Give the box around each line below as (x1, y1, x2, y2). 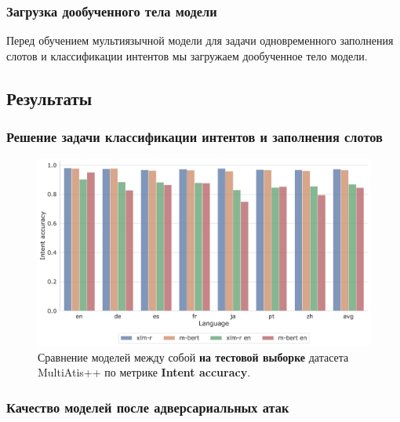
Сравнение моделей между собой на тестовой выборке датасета (38, 348, 349, 365)
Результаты (6, 85, 93, 110)
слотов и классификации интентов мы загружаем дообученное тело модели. (6, 47, 368, 64)
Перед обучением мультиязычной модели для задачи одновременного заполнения (6, 32, 394, 49)
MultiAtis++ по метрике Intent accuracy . (38, 364, 251, 380)
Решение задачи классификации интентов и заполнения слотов (6, 127, 383, 147)
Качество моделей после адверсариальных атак (6, 397, 289, 417)
